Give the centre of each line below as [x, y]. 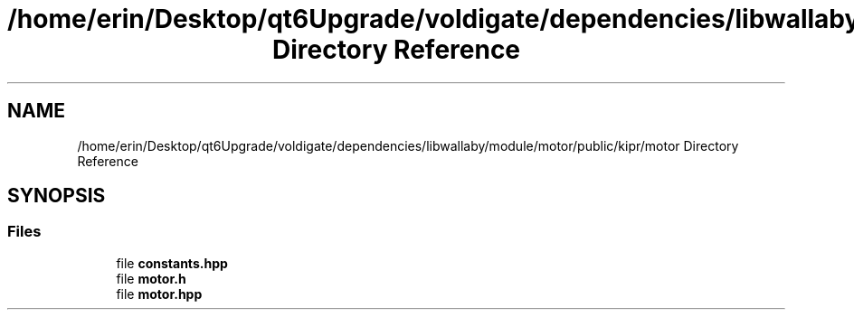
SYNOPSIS [57, 196]
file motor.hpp [159, 294]
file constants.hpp [172, 263]
